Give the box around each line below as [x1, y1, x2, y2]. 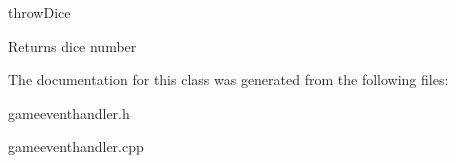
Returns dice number [8, 35, 137, 56]
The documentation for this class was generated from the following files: [8, 69, 449, 90]
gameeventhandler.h [8, 102, 130, 123]
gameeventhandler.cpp [8, 136, 144, 157]
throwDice [8, 2, 71, 22]
